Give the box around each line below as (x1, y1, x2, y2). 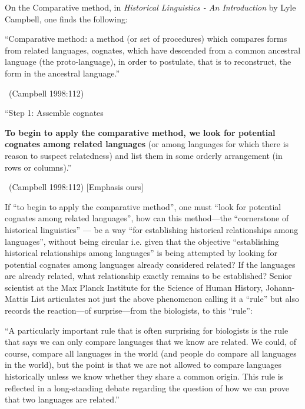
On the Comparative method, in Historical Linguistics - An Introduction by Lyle (5, 1, 296, 13)
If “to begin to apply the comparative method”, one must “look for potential (5, 200, 281, 212)
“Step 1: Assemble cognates (5, 107, 104, 119)
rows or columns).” (5, 161, 72, 173)
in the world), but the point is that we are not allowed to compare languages (5, 358, 282, 371)
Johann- (266, 281, 295, 293)
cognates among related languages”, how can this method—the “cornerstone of (5, 212, 289, 224)
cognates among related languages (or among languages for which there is (5, 138, 289, 150)
